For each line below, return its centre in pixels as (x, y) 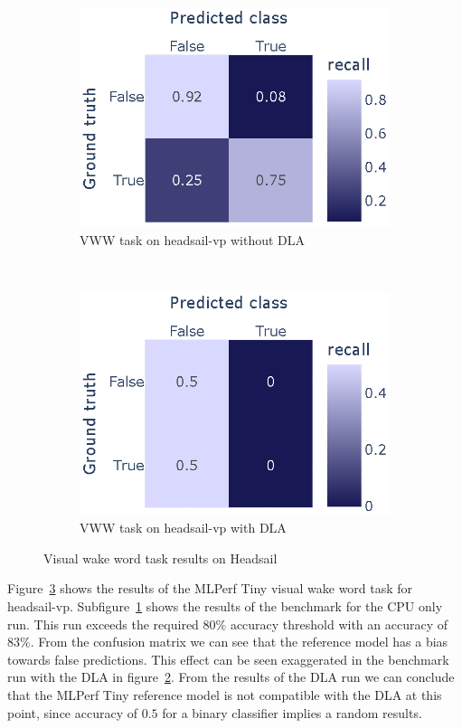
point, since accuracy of (73, 712)
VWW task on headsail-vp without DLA (193, 239)
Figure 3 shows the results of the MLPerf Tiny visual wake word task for (210, 588)
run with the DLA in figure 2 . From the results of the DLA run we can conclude (231, 677)
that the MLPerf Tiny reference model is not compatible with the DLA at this (225, 695)
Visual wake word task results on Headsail (160, 558)
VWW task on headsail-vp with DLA (183, 528)
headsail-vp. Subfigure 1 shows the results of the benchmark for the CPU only (225, 606)
